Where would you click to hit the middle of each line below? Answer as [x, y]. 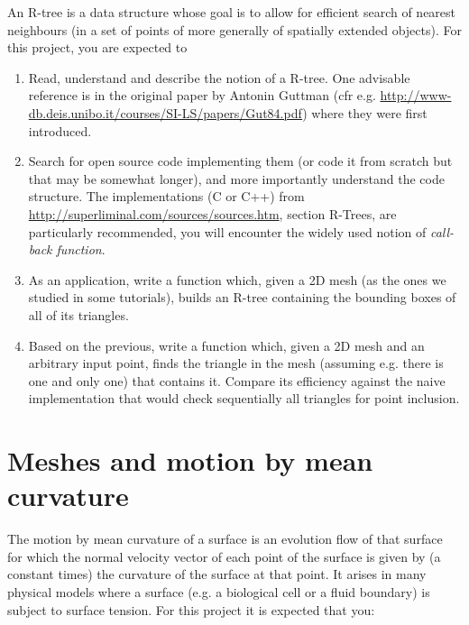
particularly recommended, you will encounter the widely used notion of [227, 231]
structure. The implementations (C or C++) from [166, 196]
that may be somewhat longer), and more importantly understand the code [236, 178]
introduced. [60, 130]
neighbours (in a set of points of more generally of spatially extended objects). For [234, 29]
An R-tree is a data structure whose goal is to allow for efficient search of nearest [232, 12]
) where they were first [365, 112]
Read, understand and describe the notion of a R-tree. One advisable [219, 77]
